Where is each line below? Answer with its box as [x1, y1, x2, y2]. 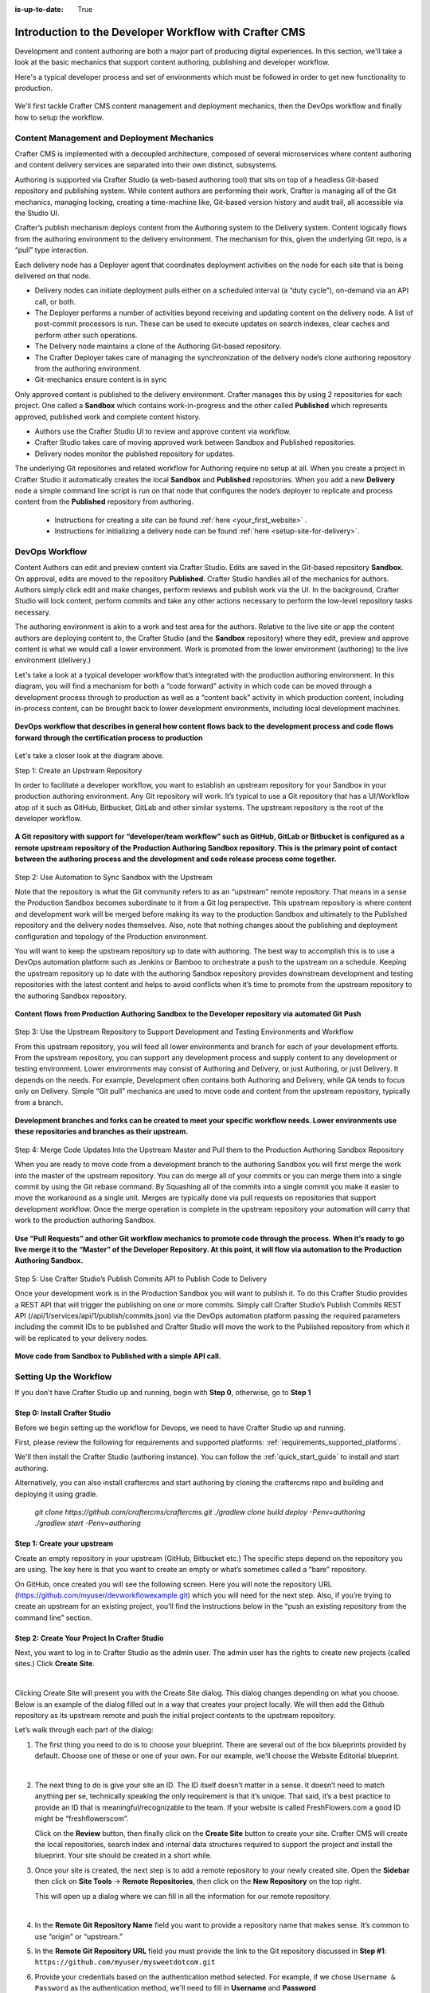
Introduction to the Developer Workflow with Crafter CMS [14, 25, 306, 39]
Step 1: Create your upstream [14, 1539, 114, 1548]
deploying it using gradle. [14, 1489, 99, 1499]
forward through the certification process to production [14, 733, 203, 742]
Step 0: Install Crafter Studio [14, 1408, 111, 1418]
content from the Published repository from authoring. [14, 497, 194, 506]
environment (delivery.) [14, 655, 92, 665]
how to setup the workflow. [14, 112, 104, 122]
